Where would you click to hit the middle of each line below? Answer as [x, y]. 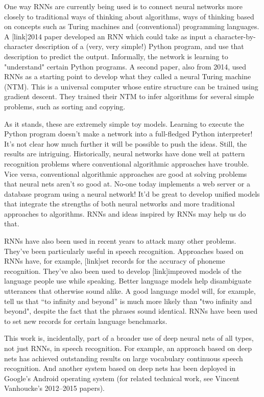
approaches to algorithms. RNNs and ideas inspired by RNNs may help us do [125, 213]
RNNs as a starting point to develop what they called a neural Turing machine [128, 76]
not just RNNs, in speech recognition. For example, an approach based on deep [128, 348]
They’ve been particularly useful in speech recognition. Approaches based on [124, 251]
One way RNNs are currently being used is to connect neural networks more [123, 6]
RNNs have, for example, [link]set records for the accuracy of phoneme [115, 261]
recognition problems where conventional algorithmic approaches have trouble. [127, 163]
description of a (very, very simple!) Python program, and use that [140, 46]
